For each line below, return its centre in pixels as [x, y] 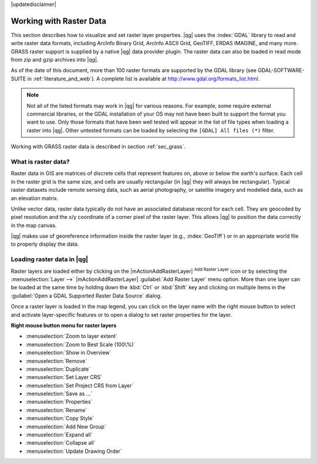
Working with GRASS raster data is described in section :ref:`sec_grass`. [98, 147]
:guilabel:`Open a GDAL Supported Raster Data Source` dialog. [86, 296]
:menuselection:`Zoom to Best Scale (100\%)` [80, 344]
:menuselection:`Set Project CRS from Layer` [80, 385]
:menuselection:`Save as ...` [59, 394]
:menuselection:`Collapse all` [60, 443]
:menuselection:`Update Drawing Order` [74, 451]
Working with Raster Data [59, 21]
